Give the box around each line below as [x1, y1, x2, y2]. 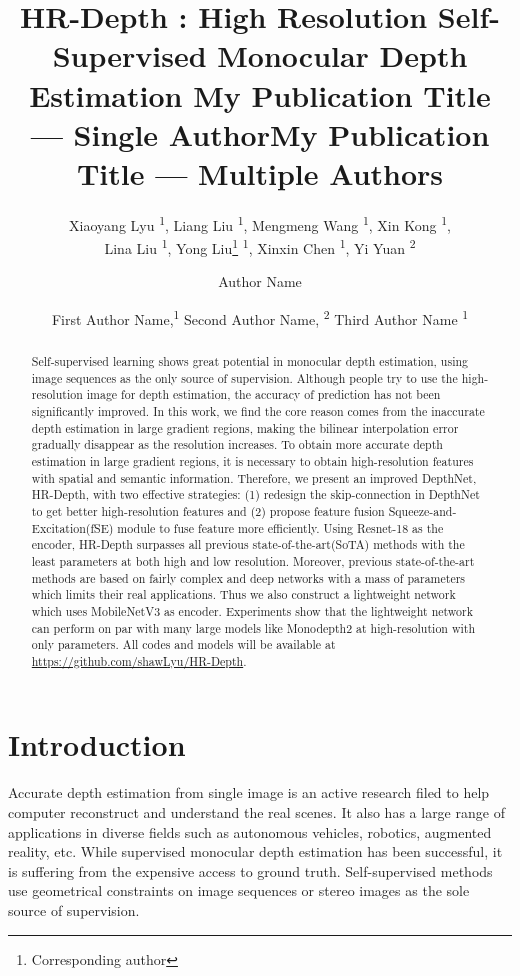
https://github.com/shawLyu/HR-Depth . [31, 652, 247, 669]
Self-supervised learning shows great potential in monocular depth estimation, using [31, 353, 469, 370]
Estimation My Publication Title [29, 74, 491, 115]
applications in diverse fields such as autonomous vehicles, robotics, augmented [8, 821, 492, 842]
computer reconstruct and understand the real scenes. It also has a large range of [8, 802, 505, 823]
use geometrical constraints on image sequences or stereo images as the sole [8, 880, 470, 901]
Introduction [8, 724, 186, 765]
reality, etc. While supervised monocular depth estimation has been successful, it [8, 841, 503, 862]
